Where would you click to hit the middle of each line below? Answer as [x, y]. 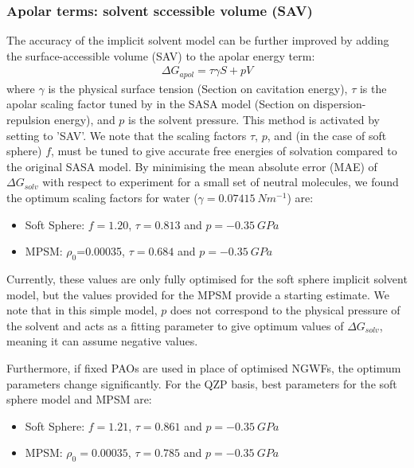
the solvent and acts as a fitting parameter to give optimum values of [175, 325]
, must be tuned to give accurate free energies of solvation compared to [224, 151]
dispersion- [340, 104]
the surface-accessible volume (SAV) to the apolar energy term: [161, 55]
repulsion [29, 120]
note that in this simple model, [82, 310]
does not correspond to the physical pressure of [285, 310]
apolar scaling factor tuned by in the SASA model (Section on [158, 104]
